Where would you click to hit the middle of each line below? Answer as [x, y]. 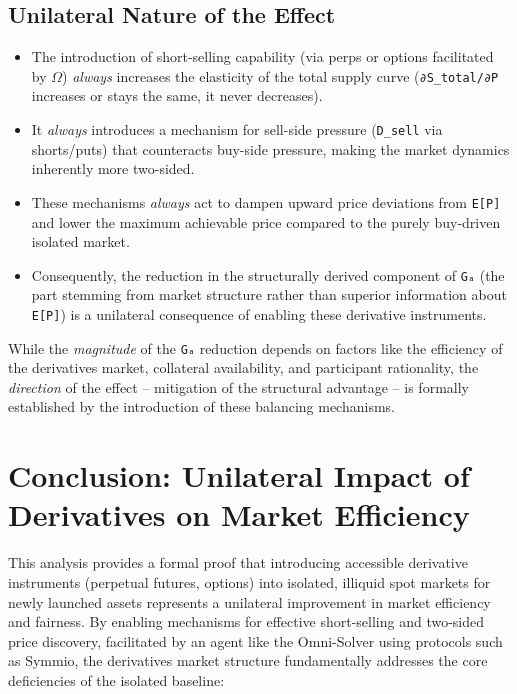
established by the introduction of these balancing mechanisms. [201, 406]
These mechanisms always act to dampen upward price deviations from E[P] [266, 201]
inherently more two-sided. [113, 168]
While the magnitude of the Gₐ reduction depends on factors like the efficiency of [255, 347]
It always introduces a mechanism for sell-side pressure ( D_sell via [237, 129]
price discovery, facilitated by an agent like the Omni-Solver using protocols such [255, 640]
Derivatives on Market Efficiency [239, 514]
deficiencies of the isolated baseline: [116, 679]
